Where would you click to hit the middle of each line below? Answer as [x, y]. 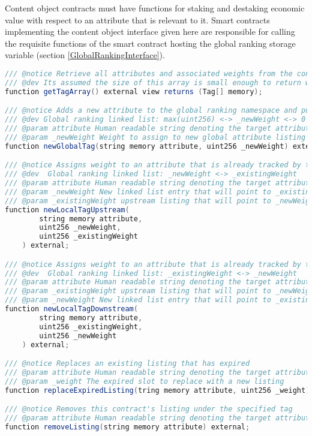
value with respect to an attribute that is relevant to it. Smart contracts [137, 19]
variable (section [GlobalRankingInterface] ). [85, 55]
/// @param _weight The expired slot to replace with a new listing [145, 381]
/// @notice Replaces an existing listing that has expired [127, 364]
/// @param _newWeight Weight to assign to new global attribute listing [155, 137]
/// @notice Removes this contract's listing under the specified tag [149, 409]
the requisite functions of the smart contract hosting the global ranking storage [150, 43]
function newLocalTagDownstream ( [71, 309]
